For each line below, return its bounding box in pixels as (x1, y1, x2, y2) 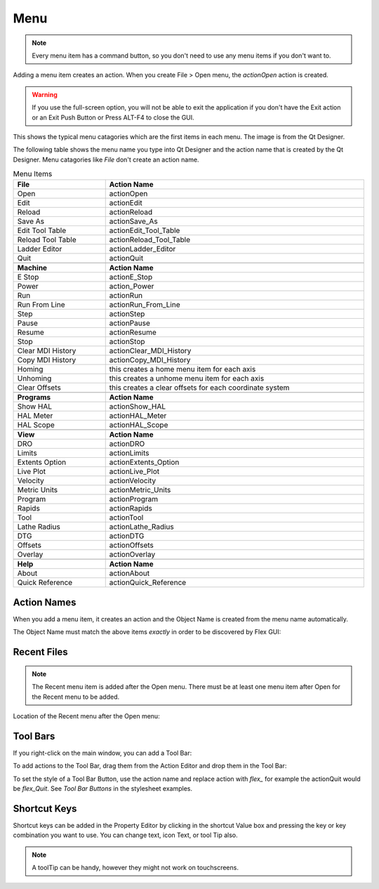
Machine (17, 263, 48, 273)
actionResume (109, 327, 157, 337)
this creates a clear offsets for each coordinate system (109, 383, 290, 393)
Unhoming (17, 374, 52, 383)
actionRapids (109, 503, 152, 513)
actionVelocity (109, 476, 157, 486)
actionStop (109, 337, 145, 347)
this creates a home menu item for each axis (109, 364, 256, 374)
